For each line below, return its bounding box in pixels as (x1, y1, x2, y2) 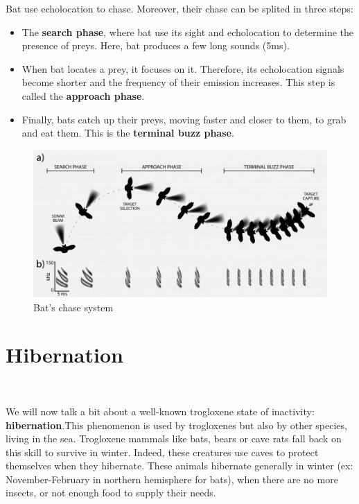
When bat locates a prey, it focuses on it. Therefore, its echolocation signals (21, 61, 344, 76)
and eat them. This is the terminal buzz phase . (21, 125, 234, 140)
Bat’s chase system (33, 299, 114, 314)
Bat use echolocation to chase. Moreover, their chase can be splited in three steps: (6, 1, 353, 15)
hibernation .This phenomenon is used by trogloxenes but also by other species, (6, 417, 347, 432)
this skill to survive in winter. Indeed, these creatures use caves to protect (6, 444, 319, 459)
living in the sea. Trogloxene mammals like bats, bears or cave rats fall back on (6, 431, 342, 446)
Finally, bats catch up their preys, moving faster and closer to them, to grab (21, 112, 347, 126)
